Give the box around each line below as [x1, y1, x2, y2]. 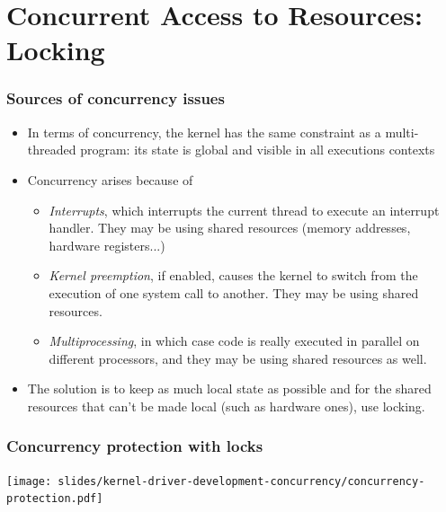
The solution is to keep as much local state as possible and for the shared [27, 379, 432, 398]
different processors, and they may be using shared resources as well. [49, 349, 427, 367]
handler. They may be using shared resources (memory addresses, [49, 218, 411, 237]
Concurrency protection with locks [6, 435, 263, 457]
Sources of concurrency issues [6, 87, 225, 110]
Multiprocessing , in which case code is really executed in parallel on [49, 331, 420, 350]
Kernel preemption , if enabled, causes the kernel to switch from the [49, 266, 418, 285]
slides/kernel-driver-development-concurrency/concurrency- [58, 474, 425, 488]
